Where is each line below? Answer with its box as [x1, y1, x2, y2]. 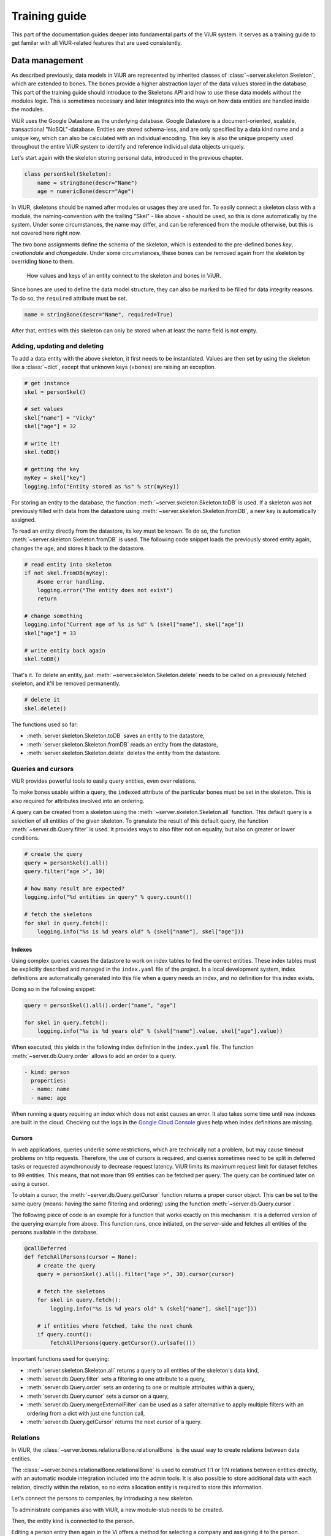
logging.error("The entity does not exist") [37, 587, 173, 594]
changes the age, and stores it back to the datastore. [11, 544, 145, 552]
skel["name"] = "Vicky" [24, 414, 96, 421]
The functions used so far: [11, 721, 78, 728]
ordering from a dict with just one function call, [26, 1409, 145, 1417]
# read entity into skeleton [24, 561, 112, 568]
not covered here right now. [11, 229, 82, 237]
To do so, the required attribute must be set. [11, 294, 127, 302]
